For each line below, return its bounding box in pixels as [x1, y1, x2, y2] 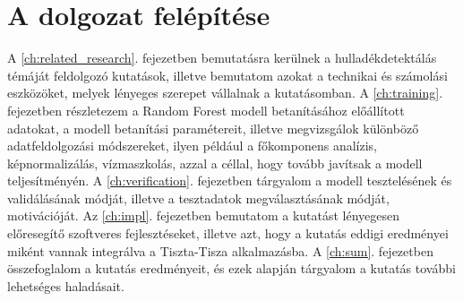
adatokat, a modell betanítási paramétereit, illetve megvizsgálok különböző [7, 118, 419, 137]
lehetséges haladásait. [7, 276, 124, 295]
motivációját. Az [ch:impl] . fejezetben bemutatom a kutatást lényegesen [7, 206, 400, 225]
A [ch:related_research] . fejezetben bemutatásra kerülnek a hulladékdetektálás [7, 48, 437, 67]
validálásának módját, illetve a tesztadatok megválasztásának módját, [7, 188, 390, 207]
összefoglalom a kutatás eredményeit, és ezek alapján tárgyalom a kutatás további [7, 259, 456, 278]
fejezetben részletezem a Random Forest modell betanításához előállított [7, 100, 405, 119]
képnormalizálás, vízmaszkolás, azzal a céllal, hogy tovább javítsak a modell [7, 153, 423, 172]
